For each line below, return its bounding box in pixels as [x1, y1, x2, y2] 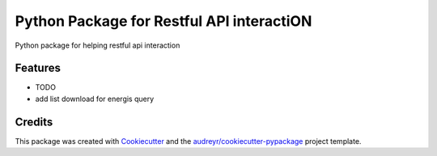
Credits [15, 115, 53, 129]
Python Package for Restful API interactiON [15, 12, 312, 30]
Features [15, 61, 61, 75]
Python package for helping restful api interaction [15, 40, 180, 50]
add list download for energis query [35, 94, 155, 103]
